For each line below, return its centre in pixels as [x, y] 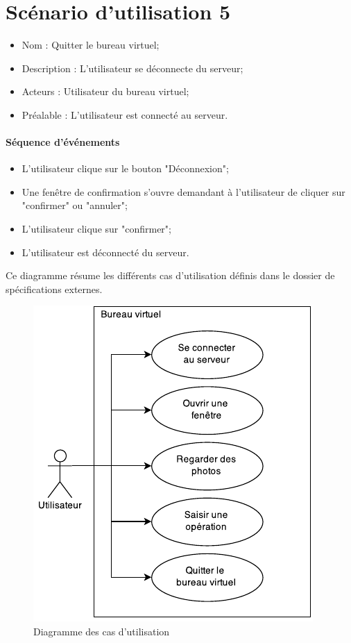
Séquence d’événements [63, 142]
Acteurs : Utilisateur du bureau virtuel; [105, 91]
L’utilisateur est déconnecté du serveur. [105, 252]
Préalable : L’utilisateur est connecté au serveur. [125, 114]
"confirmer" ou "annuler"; [75, 205]
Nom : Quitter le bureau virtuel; [91, 45]
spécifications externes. [54, 289]
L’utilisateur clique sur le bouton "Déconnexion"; [125, 168]
